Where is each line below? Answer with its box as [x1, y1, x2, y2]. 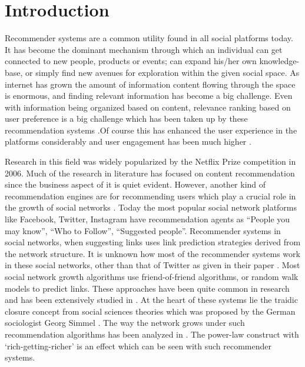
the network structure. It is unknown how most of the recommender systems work [5, 247, 300, 259]
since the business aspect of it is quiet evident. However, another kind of [5, 178, 266, 191]
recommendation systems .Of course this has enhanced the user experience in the [5, 124, 297, 136]
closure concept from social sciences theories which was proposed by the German [5, 305, 296, 317]
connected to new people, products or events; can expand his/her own [5, 55, 257, 67]
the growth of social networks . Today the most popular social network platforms [5, 201, 297, 213]
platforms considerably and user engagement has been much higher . [5, 135, 251, 148]
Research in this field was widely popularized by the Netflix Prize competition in [5, 155, 296, 168]
